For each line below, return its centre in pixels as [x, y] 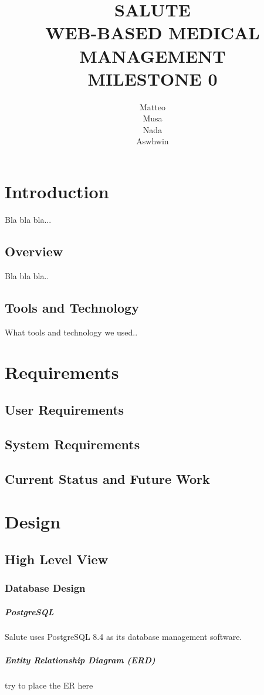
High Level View [57, 559]
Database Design [45, 587]
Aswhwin [153, 141]
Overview [34, 251]
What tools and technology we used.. [71, 332]
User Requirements [65, 409]
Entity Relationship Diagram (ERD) [80, 660]
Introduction [57, 191]
